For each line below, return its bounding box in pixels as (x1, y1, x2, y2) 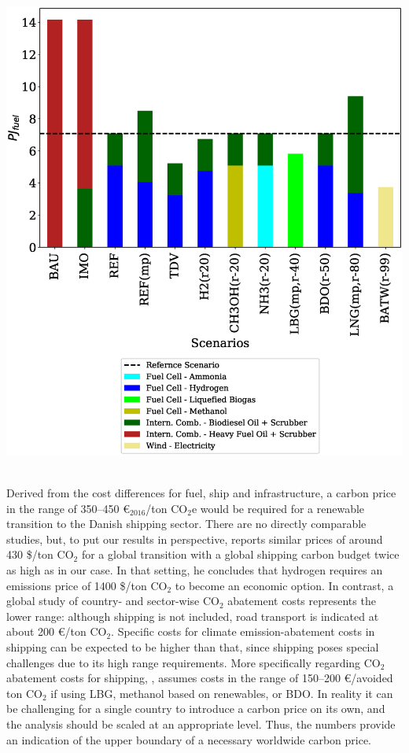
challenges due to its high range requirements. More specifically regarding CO (6, 654, 381, 670)
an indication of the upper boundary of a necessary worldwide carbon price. (6, 731, 372, 747)
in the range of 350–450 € (6, 500, 130, 516)
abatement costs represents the (227, 592, 376, 609)
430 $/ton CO (6, 546, 74, 563)
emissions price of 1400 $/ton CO (6, 577, 168, 593)
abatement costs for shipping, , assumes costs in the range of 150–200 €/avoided (6, 670, 393, 686)
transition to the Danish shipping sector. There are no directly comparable (6, 515, 367, 532)
